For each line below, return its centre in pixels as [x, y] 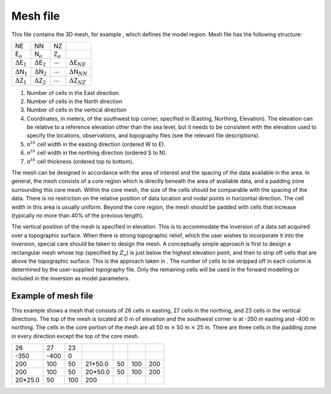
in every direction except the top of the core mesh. [75, 336]
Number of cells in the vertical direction [77, 110]
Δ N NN [78, 72]
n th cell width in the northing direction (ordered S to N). [97, 152]
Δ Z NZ [77, 81]
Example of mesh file [52, 296]
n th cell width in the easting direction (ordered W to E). [96, 144]
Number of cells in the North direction [74, 101]
